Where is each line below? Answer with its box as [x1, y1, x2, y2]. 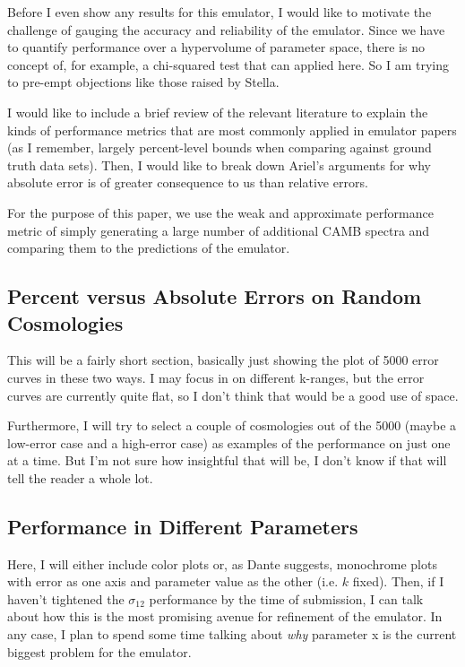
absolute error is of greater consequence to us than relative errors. [7, 173, 368, 192]
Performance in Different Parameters [7, 512, 358, 540]
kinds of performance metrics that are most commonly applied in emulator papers [7, 120, 457, 139]
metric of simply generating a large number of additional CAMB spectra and [7, 221, 430, 239]
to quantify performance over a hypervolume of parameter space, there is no [7, 38, 425, 56]
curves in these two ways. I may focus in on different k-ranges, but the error [7, 368, 425, 386]
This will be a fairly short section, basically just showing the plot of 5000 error [7, 351, 439, 369]
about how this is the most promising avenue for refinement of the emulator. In [7, 607, 443, 626]
